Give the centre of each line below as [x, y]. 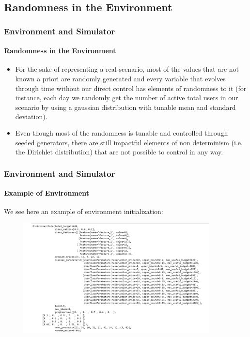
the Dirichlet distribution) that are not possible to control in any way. [119, 152]
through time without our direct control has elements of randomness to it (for [131, 88]
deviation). [31, 116]
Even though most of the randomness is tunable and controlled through [122, 132]
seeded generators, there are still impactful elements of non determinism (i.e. [129, 142]
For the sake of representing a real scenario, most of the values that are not [127, 69]
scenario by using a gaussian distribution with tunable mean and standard [125, 107]
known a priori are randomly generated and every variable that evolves [120, 79]
